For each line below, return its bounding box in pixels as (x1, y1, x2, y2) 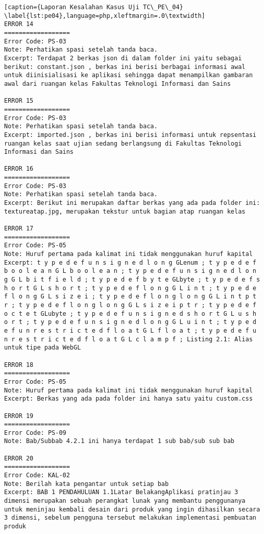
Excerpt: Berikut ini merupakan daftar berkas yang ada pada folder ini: (4, 199, 260, 207)
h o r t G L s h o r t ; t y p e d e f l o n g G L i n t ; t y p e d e (4, 284, 256, 292)
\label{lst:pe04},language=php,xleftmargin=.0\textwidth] (4, 12, 205, 19)
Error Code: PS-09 (4, 429, 66, 436)
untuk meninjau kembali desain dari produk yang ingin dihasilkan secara (4, 505, 260, 513)
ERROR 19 (4, 412, 34, 420)
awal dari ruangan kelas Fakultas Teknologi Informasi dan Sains (4, 80, 231, 87)
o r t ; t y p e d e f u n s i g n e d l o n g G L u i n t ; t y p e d (4, 318, 256, 326)
